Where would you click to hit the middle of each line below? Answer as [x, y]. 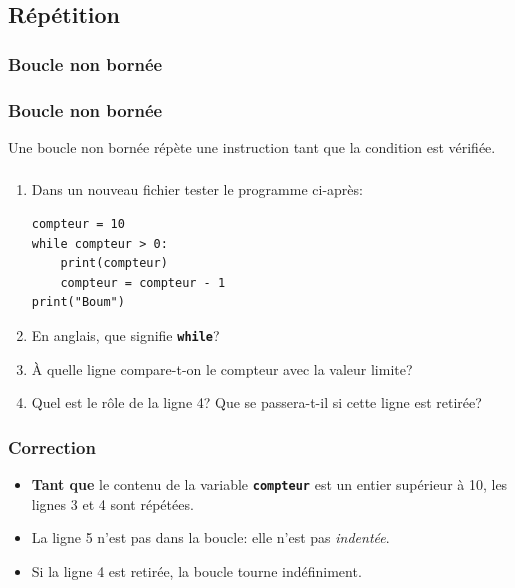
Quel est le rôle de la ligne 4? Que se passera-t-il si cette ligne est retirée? [256, 402]
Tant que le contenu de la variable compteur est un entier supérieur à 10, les [269, 483]
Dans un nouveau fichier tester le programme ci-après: [197, 189]
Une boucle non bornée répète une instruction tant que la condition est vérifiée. [252, 146]
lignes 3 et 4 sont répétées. [112, 503]
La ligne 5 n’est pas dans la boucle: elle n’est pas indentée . [210, 537]
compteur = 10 [78, 223]
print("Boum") [78, 302]
